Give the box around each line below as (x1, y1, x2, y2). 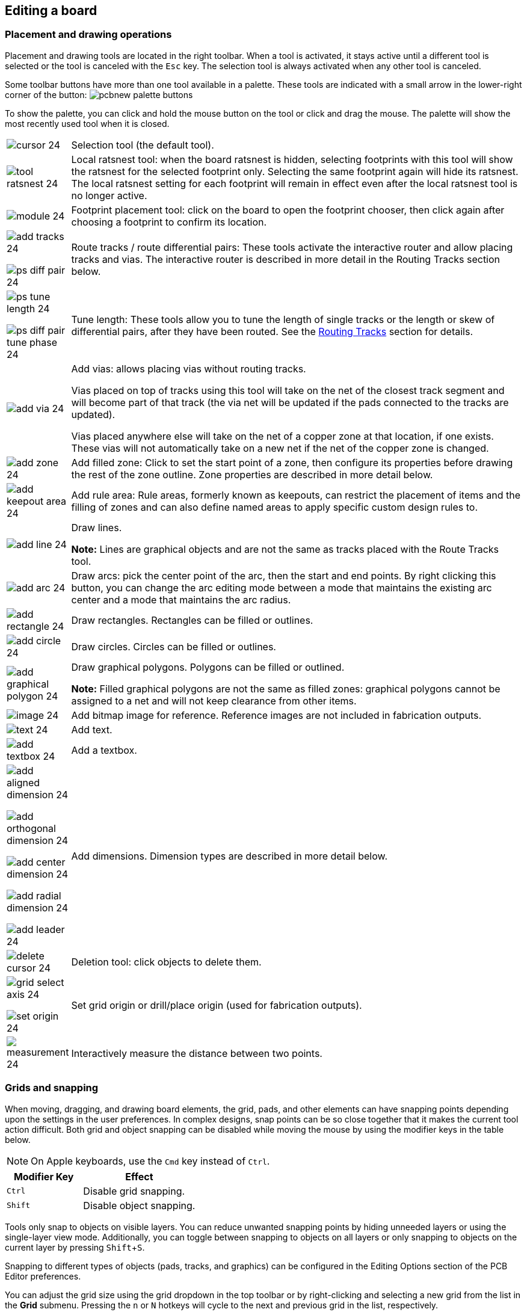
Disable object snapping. (83, 1199, 196, 1212)
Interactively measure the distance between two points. (71, 1047, 322, 1059)
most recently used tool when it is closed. (5, 118, 170, 129)
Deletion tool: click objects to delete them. (71, 955, 262, 968)
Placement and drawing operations (5, 28, 172, 41)
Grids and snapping (5, 1082, 99, 1094)
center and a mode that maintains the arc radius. (71, 593, 291, 606)
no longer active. (71, 189, 147, 202)
